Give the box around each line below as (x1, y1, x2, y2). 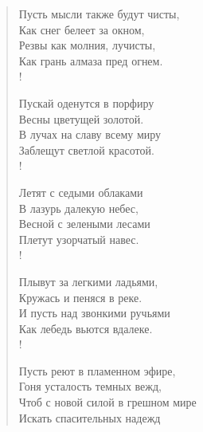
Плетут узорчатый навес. (18, 230, 139, 247)
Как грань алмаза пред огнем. (18, 52, 163, 69)
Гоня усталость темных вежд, (18, 378, 162, 395)
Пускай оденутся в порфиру (18, 94, 154, 111)
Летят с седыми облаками (18, 183, 143, 200)
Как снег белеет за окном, (18, 21, 145, 37)
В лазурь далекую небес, (18, 199, 139, 216)
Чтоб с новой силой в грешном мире (18, 394, 197, 410)
